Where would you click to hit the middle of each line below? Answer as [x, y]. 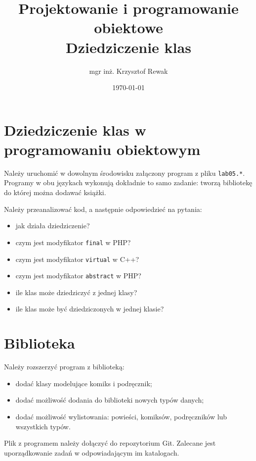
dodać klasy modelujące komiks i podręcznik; [84, 383]
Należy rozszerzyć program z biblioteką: [64, 367]
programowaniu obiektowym [102, 149]
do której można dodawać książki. [55, 192]
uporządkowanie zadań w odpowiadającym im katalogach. [92, 452]
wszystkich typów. [43, 426]
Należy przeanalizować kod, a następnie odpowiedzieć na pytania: [103, 209]
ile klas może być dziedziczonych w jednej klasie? [90, 309]
